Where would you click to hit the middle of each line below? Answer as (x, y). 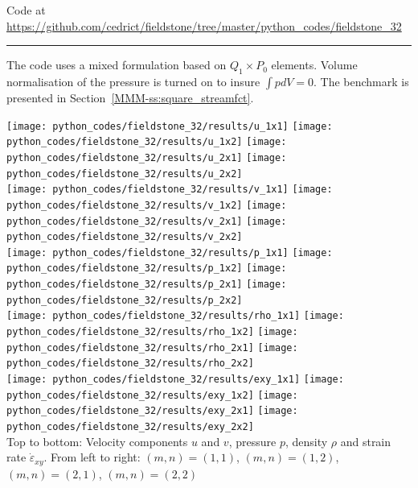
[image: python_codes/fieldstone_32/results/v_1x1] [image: (170, 190)
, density (306, 441)
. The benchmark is (361, 81)
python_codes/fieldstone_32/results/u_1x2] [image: (147, 142)
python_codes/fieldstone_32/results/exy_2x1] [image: (152, 411)
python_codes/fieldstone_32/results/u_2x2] (125, 174)
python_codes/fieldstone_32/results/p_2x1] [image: (147, 285)
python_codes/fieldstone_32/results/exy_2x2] (130, 427)
